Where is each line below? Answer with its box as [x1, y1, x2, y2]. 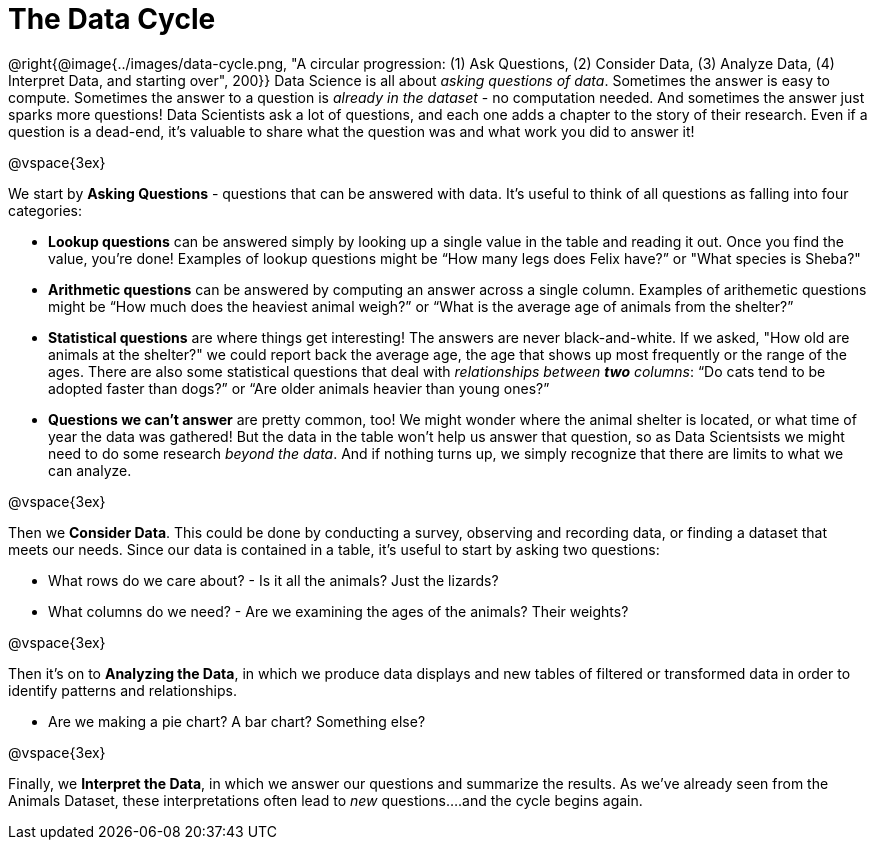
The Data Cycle [8, 2, 216, 36]
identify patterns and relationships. [8, 681, 237, 699]
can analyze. [48, 461, 132, 479]
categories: [8, 201, 82, 219]
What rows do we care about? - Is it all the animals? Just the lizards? [48, 571, 499, 589]
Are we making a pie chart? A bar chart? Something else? [48, 712, 426, 730]
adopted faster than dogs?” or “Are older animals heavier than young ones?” [48, 379, 550, 397]
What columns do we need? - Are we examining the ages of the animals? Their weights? [48, 602, 629, 620]
